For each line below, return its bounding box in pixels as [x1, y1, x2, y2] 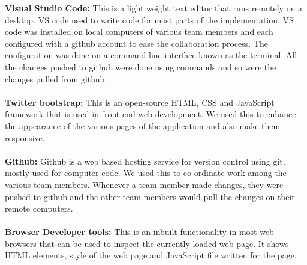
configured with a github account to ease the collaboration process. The [5, 37, 269, 49]
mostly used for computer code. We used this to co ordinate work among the [5, 166, 287, 179]
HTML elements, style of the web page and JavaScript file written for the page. [5, 249, 297, 261]
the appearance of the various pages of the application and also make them [5, 119, 281, 132]
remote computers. [5, 202, 73, 215]
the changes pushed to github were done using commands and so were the [5, 60, 276, 73]
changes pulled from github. [5, 72, 107, 85]
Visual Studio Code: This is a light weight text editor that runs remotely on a [5, 2, 303, 14]
